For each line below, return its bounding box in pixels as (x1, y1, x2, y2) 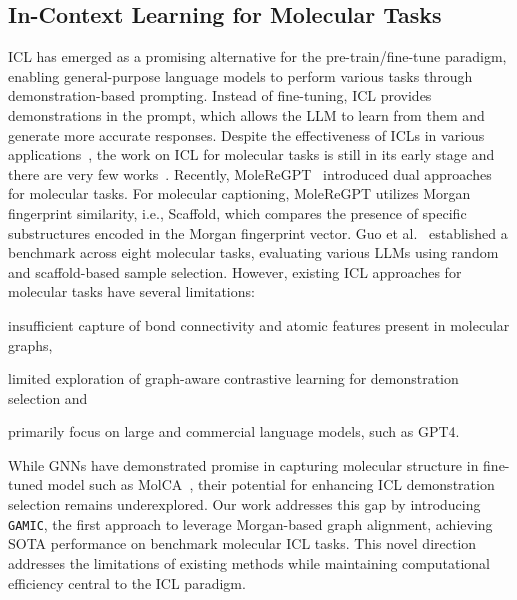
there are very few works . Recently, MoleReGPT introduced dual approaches (8, 163, 492, 184)
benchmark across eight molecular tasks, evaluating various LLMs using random (8, 242, 499, 263)
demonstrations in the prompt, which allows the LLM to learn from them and (8, 104, 485, 125)
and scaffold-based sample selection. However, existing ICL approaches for (8, 261, 462, 282)
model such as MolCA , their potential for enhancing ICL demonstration (47, 474, 495, 495)
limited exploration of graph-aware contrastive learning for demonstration (8, 368, 459, 389)
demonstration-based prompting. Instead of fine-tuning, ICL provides (8, 85, 432, 106)
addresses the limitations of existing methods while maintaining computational (8, 552, 490, 573)
